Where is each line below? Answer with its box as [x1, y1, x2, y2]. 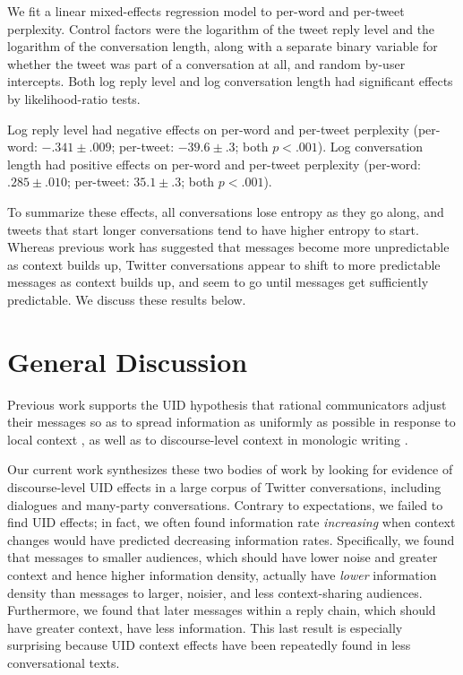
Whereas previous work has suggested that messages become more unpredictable [7, 238, 450, 256]
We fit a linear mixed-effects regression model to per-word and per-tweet [7, 2, 405, 20]
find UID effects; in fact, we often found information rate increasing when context [7, 513, 456, 532]
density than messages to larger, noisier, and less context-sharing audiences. [7, 583, 423, 601]
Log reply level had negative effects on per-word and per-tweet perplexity [7, 119, 409, 138]
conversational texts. [7, 653, 120, 671]
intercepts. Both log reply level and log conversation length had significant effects [7, 72, 453, 91]
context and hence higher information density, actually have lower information [7, 565, 437, 584]
